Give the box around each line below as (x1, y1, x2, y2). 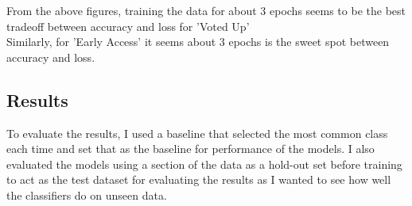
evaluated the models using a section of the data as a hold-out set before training (6, 155, 402, 172)
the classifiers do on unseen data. (6, 186, 167, 203)
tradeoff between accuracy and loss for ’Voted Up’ (6, 17, 250, 34)
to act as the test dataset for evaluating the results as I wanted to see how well (6, 171, 391, 188)
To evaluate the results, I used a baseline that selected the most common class (6, 124, 388, 141)
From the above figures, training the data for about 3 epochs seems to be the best (6, 2, 406, 18)
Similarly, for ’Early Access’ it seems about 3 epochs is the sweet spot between (6, 33, 390, 50)
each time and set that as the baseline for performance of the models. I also (6, 140, 375, 157)
